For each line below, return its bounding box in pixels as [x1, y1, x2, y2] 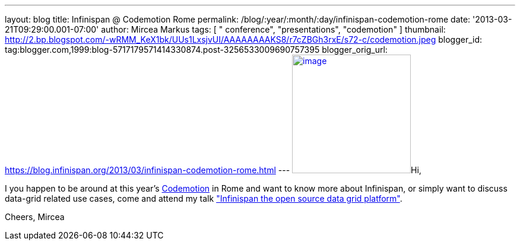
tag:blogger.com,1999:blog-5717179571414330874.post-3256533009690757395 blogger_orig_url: [5, 44, 388, 55]
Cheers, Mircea [5, 212, 65, 222]
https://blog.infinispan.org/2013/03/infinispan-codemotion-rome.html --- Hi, [5, 165, 421, 175]
